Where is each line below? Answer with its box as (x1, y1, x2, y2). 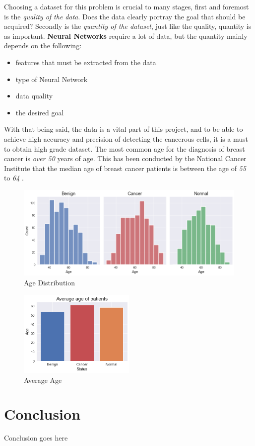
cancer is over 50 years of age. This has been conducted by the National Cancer (4, 153, 247, 164)
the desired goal (15, 107, 64, 117)
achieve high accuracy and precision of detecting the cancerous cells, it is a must (4, 133, 248, 144)
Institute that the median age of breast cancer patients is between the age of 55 (4, 163, 246, 173)
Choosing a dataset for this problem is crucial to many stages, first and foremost (4, 1, 249, 11)
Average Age (24, 374, 62, 385)
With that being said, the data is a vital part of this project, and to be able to (4, 124, 243, 134)
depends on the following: (4, 40, 82, 51)
